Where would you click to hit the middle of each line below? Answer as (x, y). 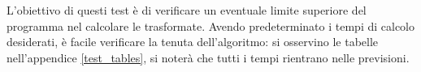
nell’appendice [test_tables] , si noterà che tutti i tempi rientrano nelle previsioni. (208, 57)
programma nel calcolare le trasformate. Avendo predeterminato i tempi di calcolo (210, 25)
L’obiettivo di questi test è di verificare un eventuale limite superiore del (187, 10)
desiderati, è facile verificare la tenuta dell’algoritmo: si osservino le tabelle (193, 42)
